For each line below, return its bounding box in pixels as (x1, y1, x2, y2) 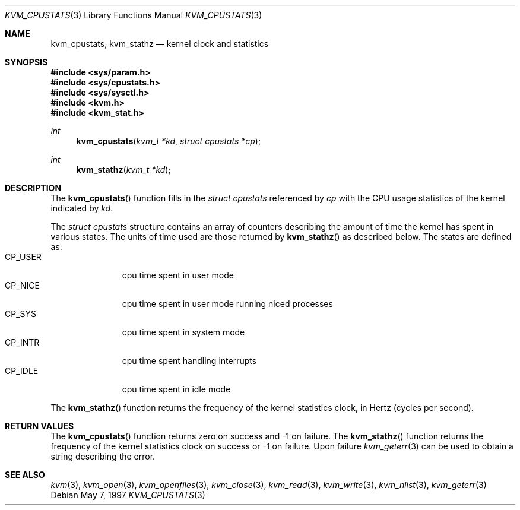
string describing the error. (50, 451, 156, 461)
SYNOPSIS (5, 57, 48, 67)
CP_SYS (5, 309, 37, 319)
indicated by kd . (50, 203, 113, 213)
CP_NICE (5, 280, 40, 290)
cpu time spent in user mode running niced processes (122, 299, 333, 309)
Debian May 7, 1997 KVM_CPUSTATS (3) (50, 490, 205, 500)
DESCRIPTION (5, 183, 62, 193)
